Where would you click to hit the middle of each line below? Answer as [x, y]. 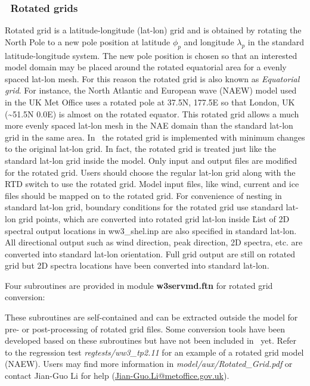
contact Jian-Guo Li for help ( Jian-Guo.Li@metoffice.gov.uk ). [117, 376]
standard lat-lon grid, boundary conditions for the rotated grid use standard [144, 207]
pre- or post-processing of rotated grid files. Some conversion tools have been [145, 329]
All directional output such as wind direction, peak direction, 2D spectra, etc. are [154, 242]
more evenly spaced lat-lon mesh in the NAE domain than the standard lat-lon [149, 125]
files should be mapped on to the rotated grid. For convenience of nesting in [143, 195]
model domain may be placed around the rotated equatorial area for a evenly [146, 67]
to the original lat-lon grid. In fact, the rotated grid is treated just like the [140, 149]
